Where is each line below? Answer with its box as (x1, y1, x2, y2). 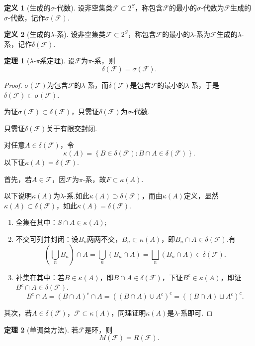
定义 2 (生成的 (4, 29, 51, 39)
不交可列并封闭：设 (15, 233, 79, 244)
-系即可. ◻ (178, 308, 213, 318)
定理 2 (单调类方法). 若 (4, 324, 79, 335)
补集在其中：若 (15, 272, 65, 282)
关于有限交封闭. (46, 123, 97, 133)
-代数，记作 (8, 12, 45, 22)
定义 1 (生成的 (4, 2, 51, 12)
